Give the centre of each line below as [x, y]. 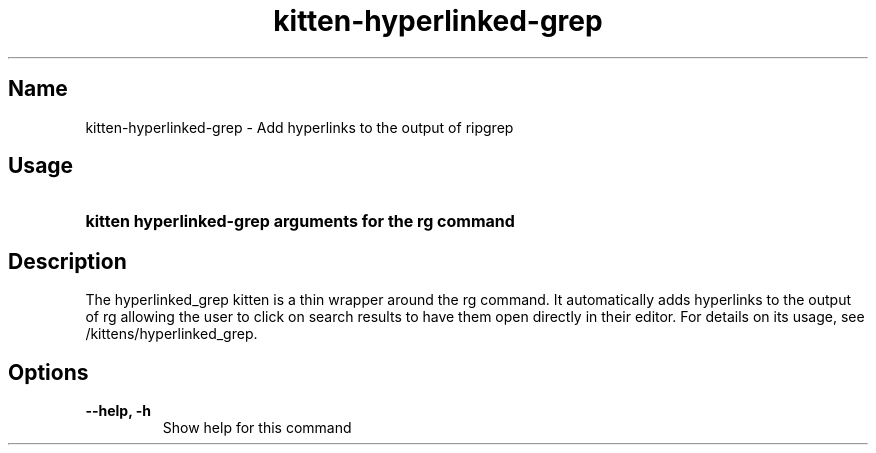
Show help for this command [257, 428]
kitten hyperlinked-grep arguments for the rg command [300, 221]
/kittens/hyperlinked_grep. [171, 334]
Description [67, 261]
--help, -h [118, 411]
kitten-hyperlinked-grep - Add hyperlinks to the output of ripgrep [299, 127]
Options [48, 372]
